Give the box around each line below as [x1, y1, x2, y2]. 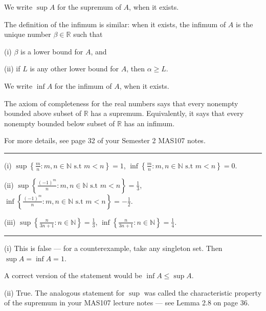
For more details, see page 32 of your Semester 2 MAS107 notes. [4, 135, 206, 146]
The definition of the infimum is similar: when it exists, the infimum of [4, 18, 226, 29]
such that [73, 29, 103, 40]
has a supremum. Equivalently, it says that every [91, 108, 244, 119]
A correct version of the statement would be [4, 270, 142, 281]
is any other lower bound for [30, 63, 119, 74]
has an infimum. [124, 118, 175, 128]
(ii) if [4, 63, 20, 74]
